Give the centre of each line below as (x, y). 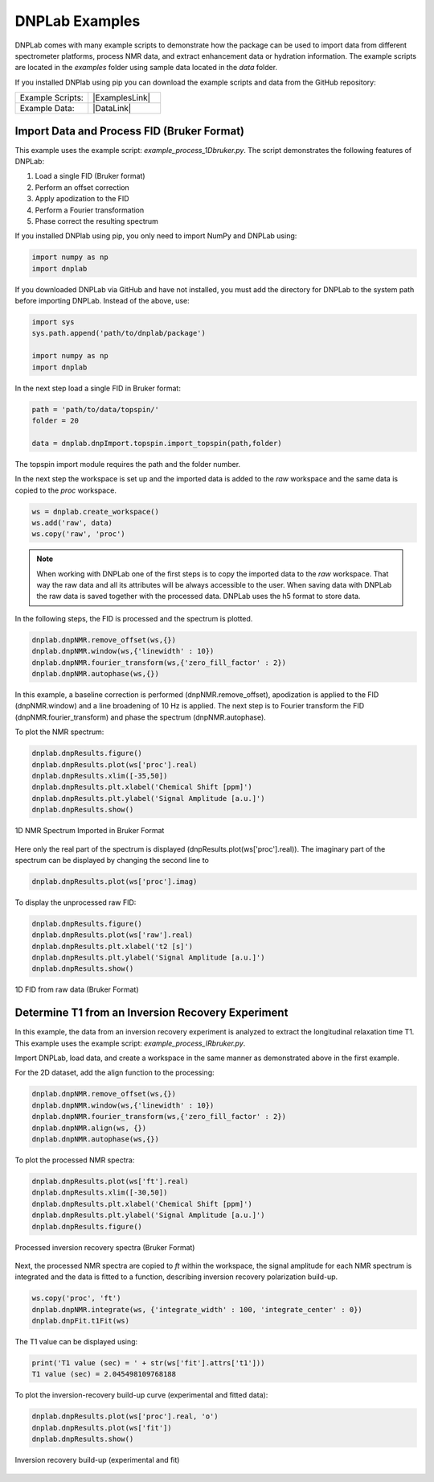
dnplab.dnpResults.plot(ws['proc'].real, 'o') (125, 1416)
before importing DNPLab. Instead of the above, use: (102, 301)
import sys (53, 322)
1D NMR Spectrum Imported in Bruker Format (90, 831)
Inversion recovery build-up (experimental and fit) (97, 1460)
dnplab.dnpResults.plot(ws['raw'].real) (112, 935)
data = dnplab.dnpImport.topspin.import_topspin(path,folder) (157, 443)
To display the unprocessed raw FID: (76, 902)
